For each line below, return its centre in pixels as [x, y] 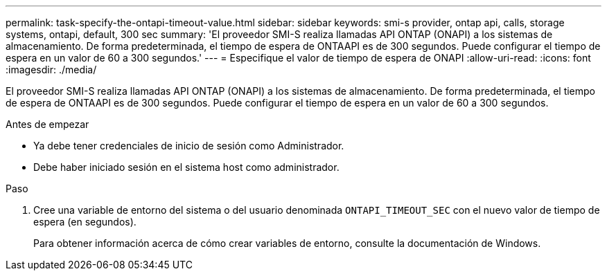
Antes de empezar [47, 124]
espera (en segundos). [85, 222]
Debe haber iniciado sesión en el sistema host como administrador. [186, 167]
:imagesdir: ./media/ [51, 70]
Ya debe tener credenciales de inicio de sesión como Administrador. [189, 146]
